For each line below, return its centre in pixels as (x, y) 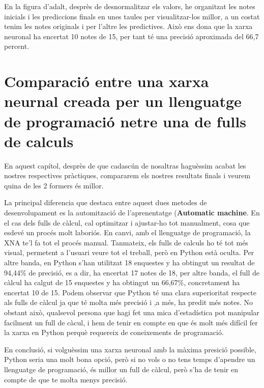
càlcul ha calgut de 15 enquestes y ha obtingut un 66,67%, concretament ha (122, 282)
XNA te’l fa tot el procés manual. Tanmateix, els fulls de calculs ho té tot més (126, 242)
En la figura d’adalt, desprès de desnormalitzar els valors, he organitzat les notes (130, 6)
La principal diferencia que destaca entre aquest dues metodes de (106, 202)
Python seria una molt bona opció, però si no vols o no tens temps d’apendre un (130, 359)
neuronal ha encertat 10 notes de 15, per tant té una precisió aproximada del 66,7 (131, 36)
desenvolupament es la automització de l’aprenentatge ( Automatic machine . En (132, 213)
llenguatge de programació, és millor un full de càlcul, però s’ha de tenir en (121, 369)
